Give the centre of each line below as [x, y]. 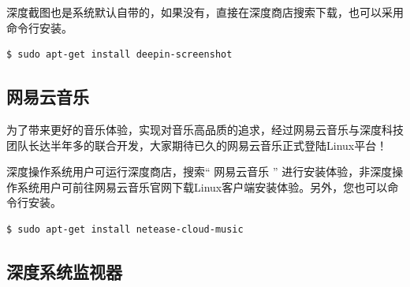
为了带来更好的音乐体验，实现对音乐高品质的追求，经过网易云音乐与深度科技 [205, 129]
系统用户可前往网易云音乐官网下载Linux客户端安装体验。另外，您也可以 [202, 186]
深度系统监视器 [64, 271]
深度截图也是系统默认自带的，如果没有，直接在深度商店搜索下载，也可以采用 [205, 12]
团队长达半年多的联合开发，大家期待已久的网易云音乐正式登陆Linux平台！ [197, 145]
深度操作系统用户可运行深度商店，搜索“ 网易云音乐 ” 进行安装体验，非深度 [199, 171]
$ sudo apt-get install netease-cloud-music [125, 229]
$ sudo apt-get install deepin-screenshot [119, 55]
